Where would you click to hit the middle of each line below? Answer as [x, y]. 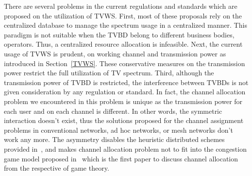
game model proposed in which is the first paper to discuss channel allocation [121, 158]
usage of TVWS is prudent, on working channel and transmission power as [115, 53]
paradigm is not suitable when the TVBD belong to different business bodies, [119, 34]
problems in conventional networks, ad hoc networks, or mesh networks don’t [118, 130]
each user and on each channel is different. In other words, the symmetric [113, 111]
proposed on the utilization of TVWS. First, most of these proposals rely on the [123, 15]
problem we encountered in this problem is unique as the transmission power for [123, 101]
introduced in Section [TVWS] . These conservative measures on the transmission [125, 63]
